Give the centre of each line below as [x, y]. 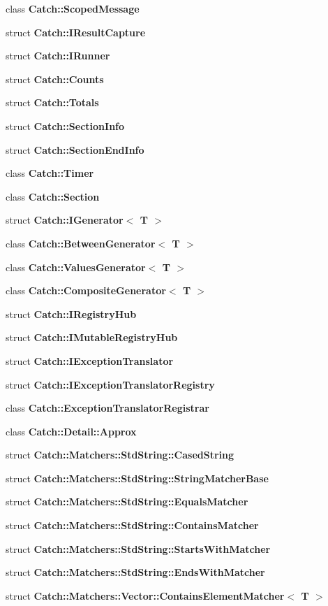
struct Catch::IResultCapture [76, 32]
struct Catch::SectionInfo [65, 125]
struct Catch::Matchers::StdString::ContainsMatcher [132, 525]
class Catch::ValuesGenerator [76, 267]
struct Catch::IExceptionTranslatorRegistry [110, 384]
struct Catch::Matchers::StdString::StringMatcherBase [137, 478]
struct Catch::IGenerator [65, 220]
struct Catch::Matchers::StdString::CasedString [120, 455]
